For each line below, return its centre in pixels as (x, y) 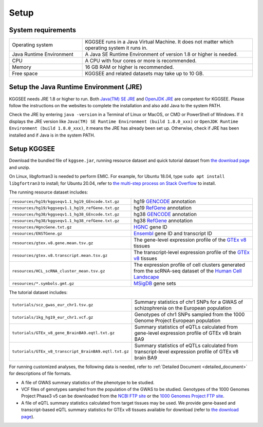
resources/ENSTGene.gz (37, 233)
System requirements (43, 30)
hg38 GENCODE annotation (165, 214)
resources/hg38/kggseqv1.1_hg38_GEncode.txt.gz (66, 214)
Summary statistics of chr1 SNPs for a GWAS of (189, 302)
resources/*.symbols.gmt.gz (43, 283)
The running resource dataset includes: (48, 192)
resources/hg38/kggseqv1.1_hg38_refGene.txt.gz (66, 221)
